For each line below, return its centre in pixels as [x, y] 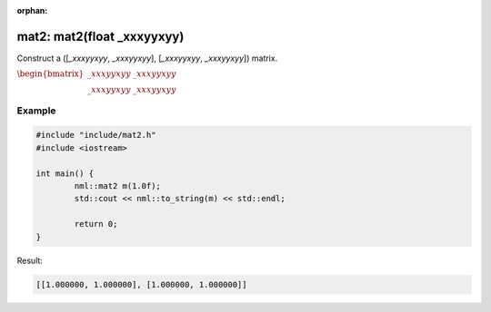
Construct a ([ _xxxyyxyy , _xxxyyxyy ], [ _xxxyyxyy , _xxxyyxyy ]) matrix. [147, 58]
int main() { [65, 173]
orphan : [32, 10]
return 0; [96, 224]
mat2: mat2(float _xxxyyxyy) [100, 36]
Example [36, 111]
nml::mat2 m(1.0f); [117, 186]
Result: [30, 260]
